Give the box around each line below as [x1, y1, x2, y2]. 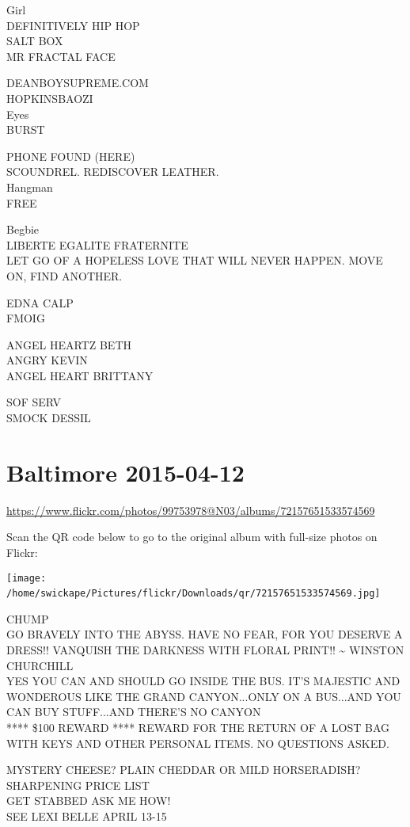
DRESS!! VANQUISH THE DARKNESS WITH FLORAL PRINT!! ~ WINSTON [6, 642, 404, 658]
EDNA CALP [6, 294, 74, 311]
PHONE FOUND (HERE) [6, 147, 135, 164]
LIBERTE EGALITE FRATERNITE [6, 236, 188, 253]
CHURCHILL [6, 657, 74, 673]
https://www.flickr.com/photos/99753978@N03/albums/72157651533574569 [6, 501, 375, 518]
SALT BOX [6, 32, 63, 49]
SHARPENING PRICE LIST [6, 776, 150, 793]
